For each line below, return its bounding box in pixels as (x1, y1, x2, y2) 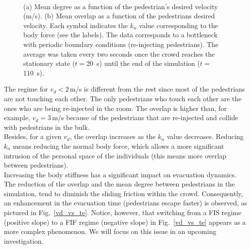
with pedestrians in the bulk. (4, 122, 90, 132)
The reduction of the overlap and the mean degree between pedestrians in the (4, 179, 235, 189)
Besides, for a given (4, 131, 62, 141)
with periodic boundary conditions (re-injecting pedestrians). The (23, 39, 218, 49)
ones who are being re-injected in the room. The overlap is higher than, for (4, 103, 227, 113)
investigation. (4, 235, 44, 246)
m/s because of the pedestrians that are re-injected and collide (52, 112, 238, 123)
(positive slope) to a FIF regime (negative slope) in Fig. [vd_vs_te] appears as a (4, 217, 246, 227)
